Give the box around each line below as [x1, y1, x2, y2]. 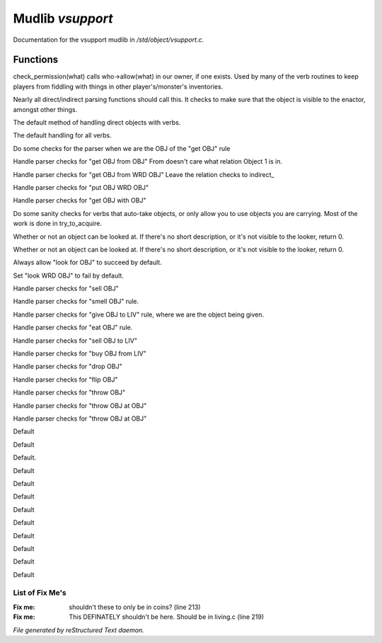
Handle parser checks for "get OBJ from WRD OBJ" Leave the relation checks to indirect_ [13, 170, 274, 178]
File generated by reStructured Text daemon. [13, 625, 144, 634]
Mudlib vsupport [13, 11, 113, 26]
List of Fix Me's [13, 588, 66, 598]
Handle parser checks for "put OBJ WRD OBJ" [13, 183, 149, 191]
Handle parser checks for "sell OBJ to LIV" [13, 336, 138, 345]
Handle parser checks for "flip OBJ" [13, 375, 118, 384]
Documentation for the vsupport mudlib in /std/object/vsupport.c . [13, 35, 204, 44]
